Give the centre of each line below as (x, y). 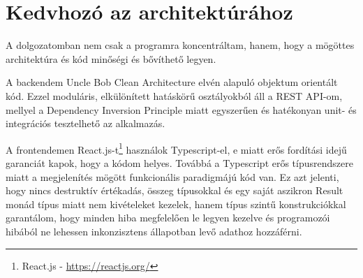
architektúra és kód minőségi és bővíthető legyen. (111, 58)
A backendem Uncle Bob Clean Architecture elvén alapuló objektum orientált (172, 82)
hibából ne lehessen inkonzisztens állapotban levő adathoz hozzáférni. (154, 231)
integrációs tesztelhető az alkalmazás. (86, 123)
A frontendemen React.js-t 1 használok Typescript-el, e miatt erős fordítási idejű (176, 148)
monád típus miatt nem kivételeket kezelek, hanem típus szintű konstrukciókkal (176, 204)
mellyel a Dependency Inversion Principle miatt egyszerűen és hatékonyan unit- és (181, 109)
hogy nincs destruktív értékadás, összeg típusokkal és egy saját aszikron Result (175, 190)
